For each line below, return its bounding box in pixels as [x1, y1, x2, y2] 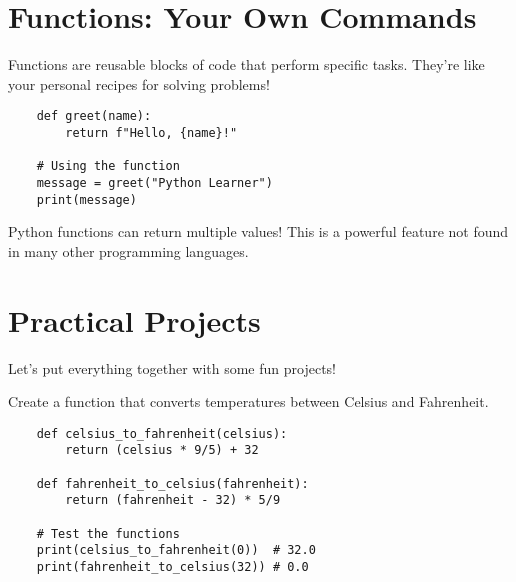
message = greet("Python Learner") [36, 175, 273, 190]
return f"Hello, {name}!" [65, 125, 238, 140]
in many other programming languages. [8, 240, 249, 261]
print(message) [36, 192, 137, 207]
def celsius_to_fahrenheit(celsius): [36, 426, 288, 441]
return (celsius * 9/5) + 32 [65, 443, 259, 458]
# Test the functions [36, 526, 180, 541]
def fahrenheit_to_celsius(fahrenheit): [36, 476, 309, 491]
